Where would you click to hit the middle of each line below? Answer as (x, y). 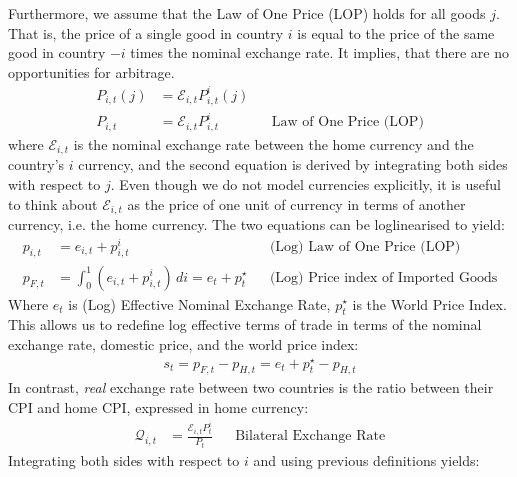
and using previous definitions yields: (366, 459)
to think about (53, 203)
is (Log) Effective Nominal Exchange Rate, (199, 303)
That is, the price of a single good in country (146, 32)
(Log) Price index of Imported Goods (383, 277)
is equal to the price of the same (396, 32)
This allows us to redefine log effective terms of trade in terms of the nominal (245, 324)
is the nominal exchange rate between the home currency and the (273, 143)
